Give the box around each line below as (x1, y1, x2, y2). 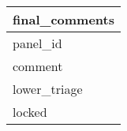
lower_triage (13, 80, 83, 98)
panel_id (13, 34, 62, 52)
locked (13, 103, 47, 121)
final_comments (13, 10, 114, 28)
